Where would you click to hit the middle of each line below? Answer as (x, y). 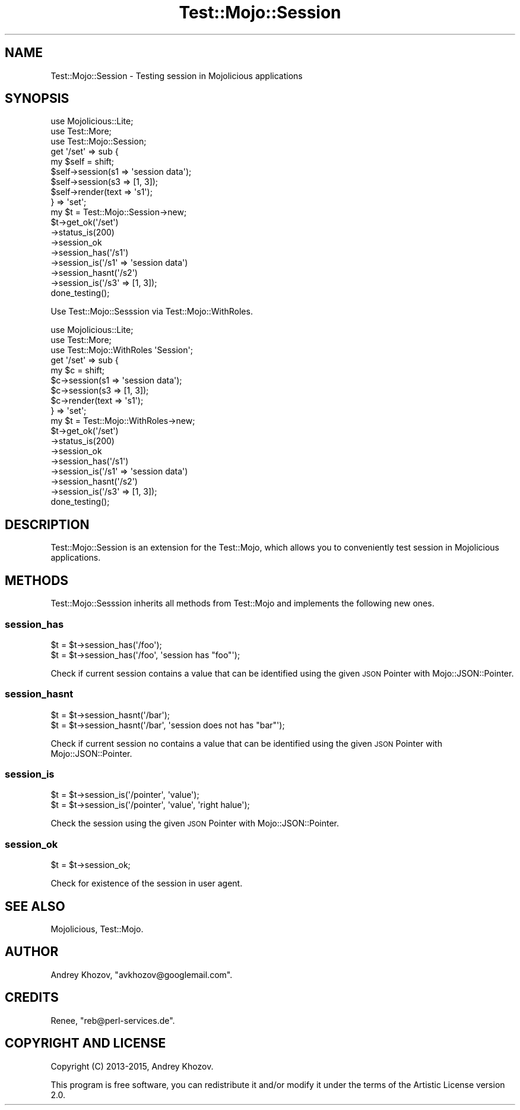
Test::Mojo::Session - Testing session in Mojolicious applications (177, 76)
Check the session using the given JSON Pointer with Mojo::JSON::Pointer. (195, 823)
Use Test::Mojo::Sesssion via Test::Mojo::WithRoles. (152, 312)
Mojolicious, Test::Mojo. (97, 929)
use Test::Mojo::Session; (99, 141)
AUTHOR (32, 952)
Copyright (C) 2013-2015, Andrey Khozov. (132, 1066)
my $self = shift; (83, 162)
